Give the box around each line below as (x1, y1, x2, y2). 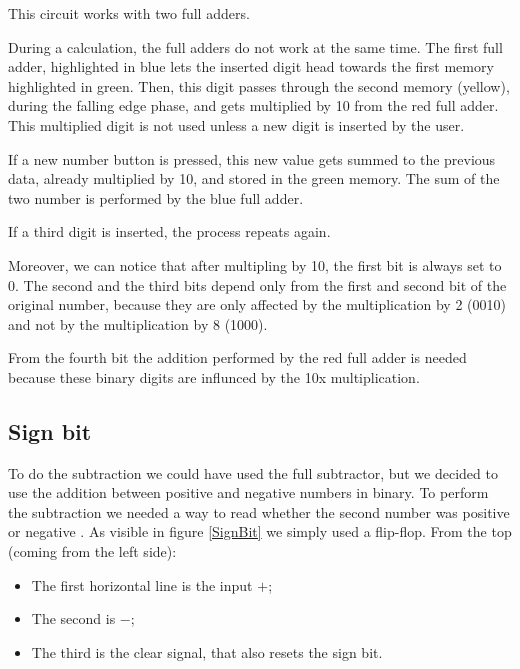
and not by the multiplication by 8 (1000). (8, 313, 268, 334)
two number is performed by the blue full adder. (8, 187, 304, 208)
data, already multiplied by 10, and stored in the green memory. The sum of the (8, 168, 500, 189)
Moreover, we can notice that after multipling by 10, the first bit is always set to (8, 254, 502, 275)
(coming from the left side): (8, 541, 177, 562)
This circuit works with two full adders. (8, 3, 250, 23)
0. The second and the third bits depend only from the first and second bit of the (8, 274, 507, 295)
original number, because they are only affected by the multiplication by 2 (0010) (8, 294, 506, 315)
